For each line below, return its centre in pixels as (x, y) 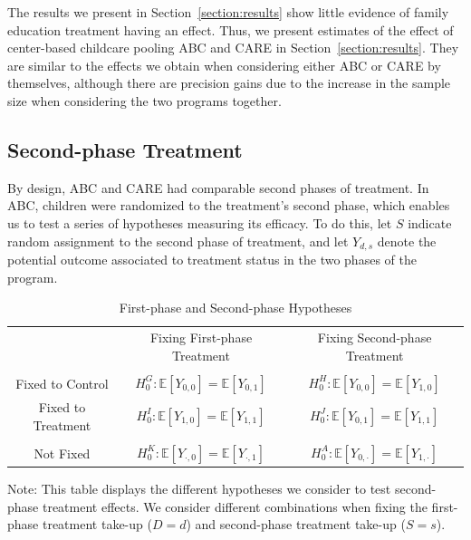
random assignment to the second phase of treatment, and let (178, 241)
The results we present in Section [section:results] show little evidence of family (228, 12)
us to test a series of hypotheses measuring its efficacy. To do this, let (200, 222)
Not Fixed (62, 453)
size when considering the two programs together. (144, 100)
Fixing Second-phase (375, 337)
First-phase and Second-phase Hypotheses (235, 308)
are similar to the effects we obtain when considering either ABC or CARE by (224, 65)
